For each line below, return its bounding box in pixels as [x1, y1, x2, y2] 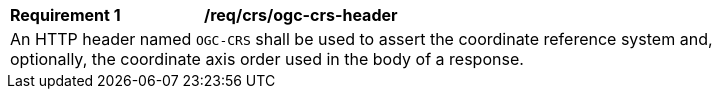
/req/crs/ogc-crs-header [204, 5, 398, 25]
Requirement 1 [10, 5, 121, 25]
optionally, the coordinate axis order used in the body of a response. [10, 49, 524, 69]
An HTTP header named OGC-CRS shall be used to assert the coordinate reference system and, [10, 29, 713, 49]
